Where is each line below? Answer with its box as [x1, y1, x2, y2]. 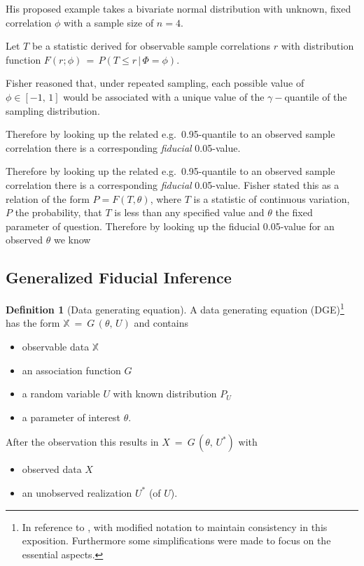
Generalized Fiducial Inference [6, 267, 232, 288]
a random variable [22, 386, 100, 401]
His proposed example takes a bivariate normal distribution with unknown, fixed [6, 1, 351, 15]
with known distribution [113, 386, 217, 401]
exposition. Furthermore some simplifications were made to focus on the [22, 533, 331, 548]
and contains [134, 316, 189, 330]
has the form [6, 316, 60, 330]
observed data [22, 462, 82, 476]
